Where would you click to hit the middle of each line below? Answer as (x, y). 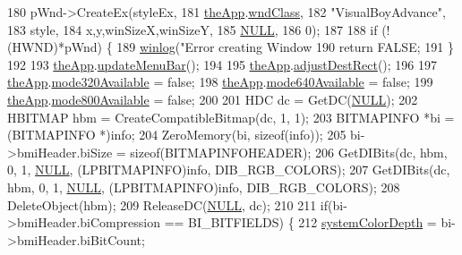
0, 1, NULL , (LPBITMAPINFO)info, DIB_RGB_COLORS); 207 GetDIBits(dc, (229, 170)
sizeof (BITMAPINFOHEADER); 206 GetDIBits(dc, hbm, (289, 152)
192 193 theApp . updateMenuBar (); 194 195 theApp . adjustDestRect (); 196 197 (222, 64)
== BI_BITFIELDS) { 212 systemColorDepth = (300, 222)
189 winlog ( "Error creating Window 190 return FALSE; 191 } (285, 47)
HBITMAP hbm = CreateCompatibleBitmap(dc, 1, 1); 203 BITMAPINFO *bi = (231, 117)
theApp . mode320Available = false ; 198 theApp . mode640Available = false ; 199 (220, 82)
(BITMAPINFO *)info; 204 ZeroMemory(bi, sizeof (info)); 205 (177, 135)
